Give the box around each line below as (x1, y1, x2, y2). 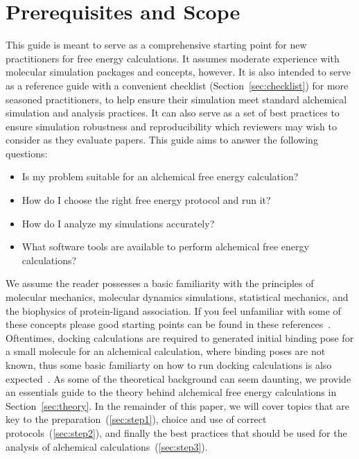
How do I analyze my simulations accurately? (21, 216, 215, 230)
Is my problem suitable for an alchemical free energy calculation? (21, 169, 299, 184)
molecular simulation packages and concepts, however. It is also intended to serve (6, 64, 351, 79)
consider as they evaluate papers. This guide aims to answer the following (6, 132, 318, 147)
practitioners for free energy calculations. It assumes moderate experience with (6, 51, 340, 65)
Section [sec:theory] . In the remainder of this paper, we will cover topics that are (6, 398, 349, 413)
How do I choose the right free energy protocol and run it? (21, 193, 271, 207)
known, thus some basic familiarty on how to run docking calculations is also (6, 358, 332, 372)
